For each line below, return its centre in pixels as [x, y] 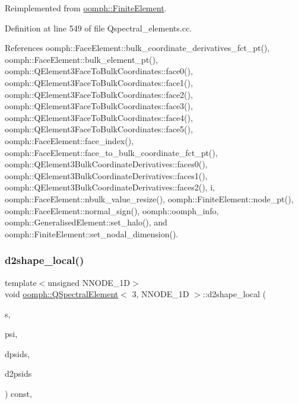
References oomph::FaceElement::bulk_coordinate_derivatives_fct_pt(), [137, 48]
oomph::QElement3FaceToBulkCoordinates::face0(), [99, 71]
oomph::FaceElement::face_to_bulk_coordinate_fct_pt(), [111, 152]
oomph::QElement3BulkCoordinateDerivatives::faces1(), [106, 175]
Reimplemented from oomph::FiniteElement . [86, 8]
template [21, 282]
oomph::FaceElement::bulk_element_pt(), [81, 59]
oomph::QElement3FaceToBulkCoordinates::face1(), [99, 82]
